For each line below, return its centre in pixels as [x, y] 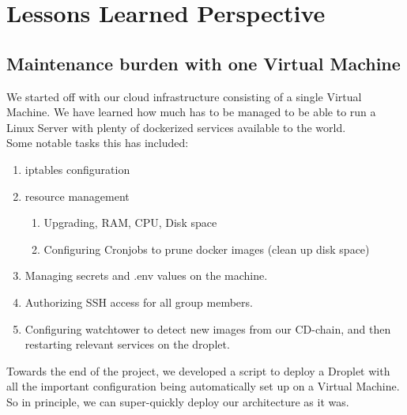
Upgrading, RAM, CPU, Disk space [130, 223]
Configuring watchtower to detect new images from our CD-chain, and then [208, 328]
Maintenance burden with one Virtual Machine [203, 63]
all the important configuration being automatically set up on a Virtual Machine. [203, 386]
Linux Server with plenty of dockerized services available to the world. [176, 127]
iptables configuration [77, 169]
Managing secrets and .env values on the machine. [146, 275]
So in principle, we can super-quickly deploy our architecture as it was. [178, 401]
